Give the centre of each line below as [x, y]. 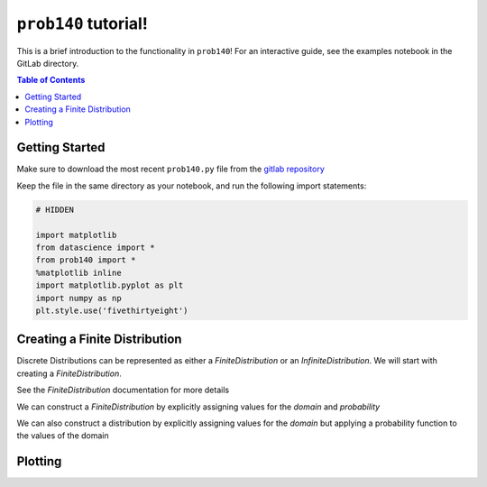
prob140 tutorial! [82, 23]
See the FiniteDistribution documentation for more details [123, 390]
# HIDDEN [55, 209]
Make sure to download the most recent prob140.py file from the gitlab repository [170, 169]
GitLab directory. [48, 63]
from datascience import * [95, 247]
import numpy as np [78, 298]
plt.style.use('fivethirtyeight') [112, 310]
